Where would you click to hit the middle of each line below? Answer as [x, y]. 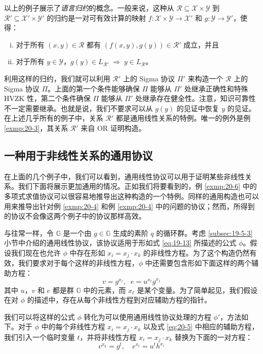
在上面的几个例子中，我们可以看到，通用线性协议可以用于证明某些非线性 [124, 176]
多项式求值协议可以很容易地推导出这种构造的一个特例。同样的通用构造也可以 [131, 196]
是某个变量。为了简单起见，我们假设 [197, 290]
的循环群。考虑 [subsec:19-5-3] [204, 233]
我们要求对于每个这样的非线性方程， [78, 263]
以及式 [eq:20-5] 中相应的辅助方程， [201, 326]
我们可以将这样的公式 [39, 316]
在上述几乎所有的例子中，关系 [54, 118]
